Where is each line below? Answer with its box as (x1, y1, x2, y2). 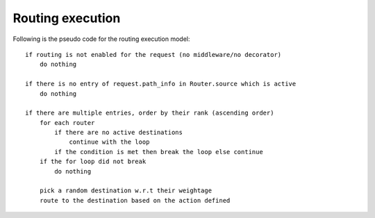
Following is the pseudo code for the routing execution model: (12, 35, 190, 43)
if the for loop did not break (39, 158, 147, 166)
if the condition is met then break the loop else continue (54, 148, 263, 156)
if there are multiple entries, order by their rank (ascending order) (25, 109, 274, 117)
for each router (39, 119, 95, 126)
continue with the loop (69, 138, 150, 146)
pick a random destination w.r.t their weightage (39, 187, 212, 194)
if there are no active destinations (54, 128, 183, 137)
